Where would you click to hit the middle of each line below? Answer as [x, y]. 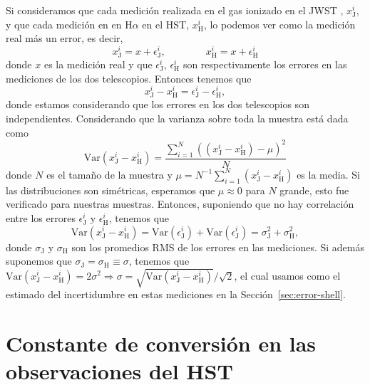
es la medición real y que [98, 64]
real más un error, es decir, [65, 38]
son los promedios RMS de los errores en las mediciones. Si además [218, 247]
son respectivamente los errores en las [265, 64]
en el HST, [166, 24]
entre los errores [41, 217]
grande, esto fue [314, 190]
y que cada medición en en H [69, 24]
